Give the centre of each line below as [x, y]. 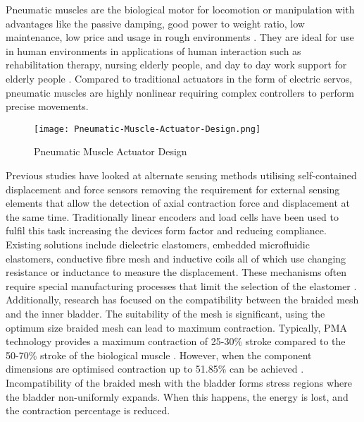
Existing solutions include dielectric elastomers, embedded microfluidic [158, 244]
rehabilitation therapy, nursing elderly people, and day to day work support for [176, 65]
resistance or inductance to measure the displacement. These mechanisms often [176, 272]
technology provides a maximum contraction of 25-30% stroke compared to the [176, 341]
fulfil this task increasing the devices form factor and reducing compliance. [166, 230]
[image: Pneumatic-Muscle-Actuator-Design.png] [148, 129]
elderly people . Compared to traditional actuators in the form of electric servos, [179, 78]
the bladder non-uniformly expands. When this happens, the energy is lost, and [177, 396]
